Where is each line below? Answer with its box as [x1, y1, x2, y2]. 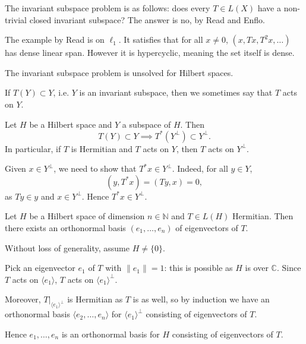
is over [245, 261, 269, 274]
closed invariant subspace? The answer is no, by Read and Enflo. [29, 13, 266, 26]
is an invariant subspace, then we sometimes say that [79, 86, 273, 99]
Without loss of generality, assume [5, 241, 130, 254]
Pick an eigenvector [5, 261, 75, 274]
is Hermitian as [67, 293, 123, 305]
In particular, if [5, 142, 61, 154]
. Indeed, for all [172, 162, 228, 175]
